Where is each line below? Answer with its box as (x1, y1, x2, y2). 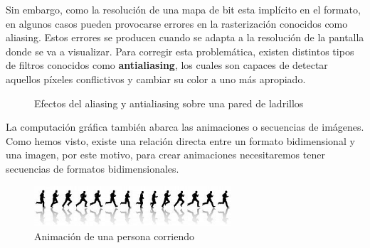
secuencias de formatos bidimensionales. (6, 161, 179, 176)
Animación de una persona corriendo (34, 228, 194, 243)
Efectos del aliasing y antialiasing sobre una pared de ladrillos (34, 95, 304, 110)
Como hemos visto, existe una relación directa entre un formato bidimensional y (6, 133, 355, 148)
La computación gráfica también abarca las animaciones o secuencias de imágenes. (6, 119, 364, 134)
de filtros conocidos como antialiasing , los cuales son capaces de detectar (6, 58, 328, 72)
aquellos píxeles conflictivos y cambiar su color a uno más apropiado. (6, 71, 306, 86)
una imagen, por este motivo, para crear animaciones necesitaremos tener (6, 147, 325, 162)
